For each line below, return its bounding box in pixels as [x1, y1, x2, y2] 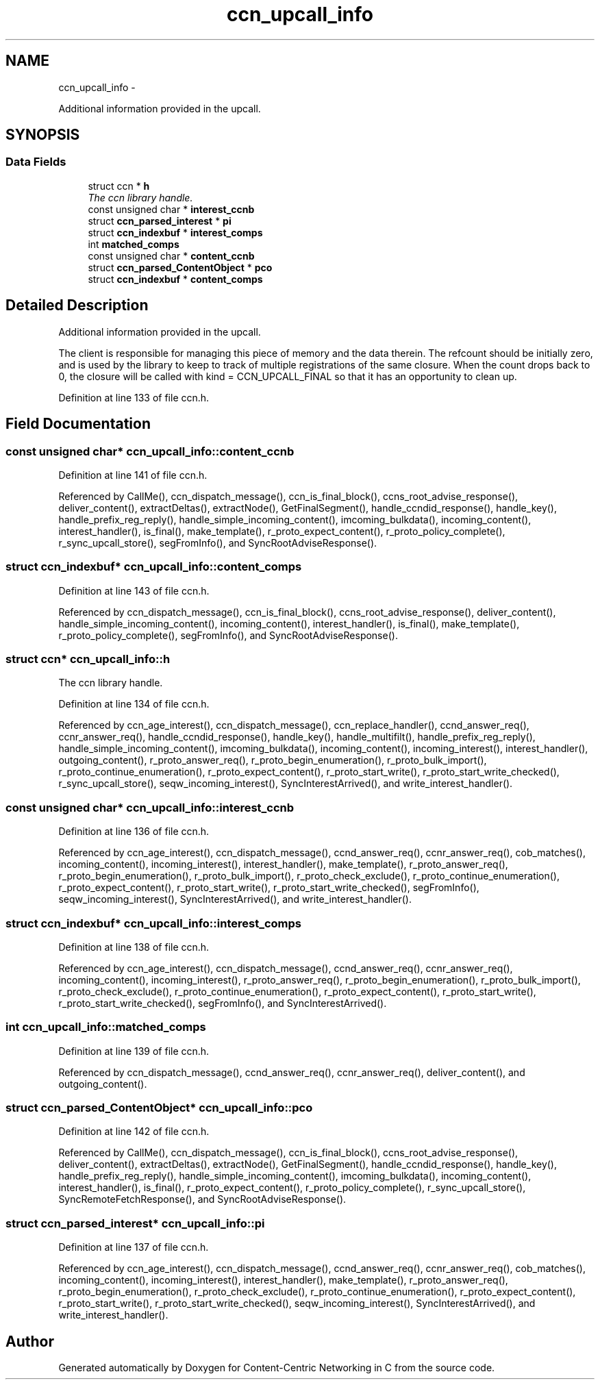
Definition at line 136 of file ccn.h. [58, 825, 210, 838]
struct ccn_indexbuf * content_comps [88, 273, 263, 285]
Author [5, 1332, 54, 1350]
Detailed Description [5, 297, 149, 314]
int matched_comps [88, 238, 179, 250]
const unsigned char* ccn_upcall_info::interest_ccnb [5, 800, 295, 814]
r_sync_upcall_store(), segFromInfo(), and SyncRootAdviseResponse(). [58, 536, 377, 549]
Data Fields [5, 155, 66, 169]
